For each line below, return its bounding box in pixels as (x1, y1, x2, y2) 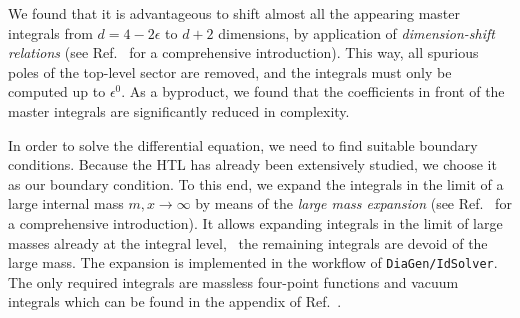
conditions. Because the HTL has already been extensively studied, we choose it (8, 154, 497, 175)
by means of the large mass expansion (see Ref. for (195, 193, 512, 214)
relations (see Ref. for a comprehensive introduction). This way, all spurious (8, 42, 479, 63)
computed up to (8, 81, 106, 102)
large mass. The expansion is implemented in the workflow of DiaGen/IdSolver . (8, 252, 498, 273)
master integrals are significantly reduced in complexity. (8, 100, 350, 121)
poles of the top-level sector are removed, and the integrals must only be (8, 61, 452, 82)
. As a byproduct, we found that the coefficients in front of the (121, 81, 505, 102)
